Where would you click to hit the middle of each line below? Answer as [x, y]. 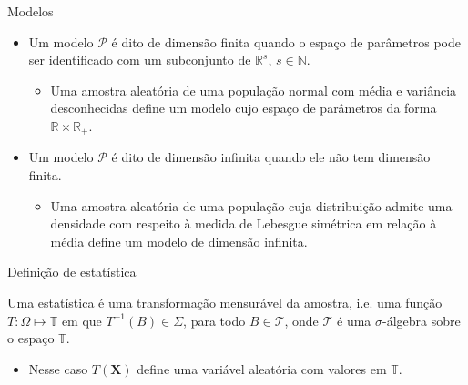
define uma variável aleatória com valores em [262, 368]
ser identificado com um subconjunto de [140, 60]
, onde [301, 320]
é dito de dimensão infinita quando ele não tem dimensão [271, 157]
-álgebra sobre [422, 320]
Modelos [31, 11]
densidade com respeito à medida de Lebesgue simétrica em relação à [244, 223]
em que [81, 320]
